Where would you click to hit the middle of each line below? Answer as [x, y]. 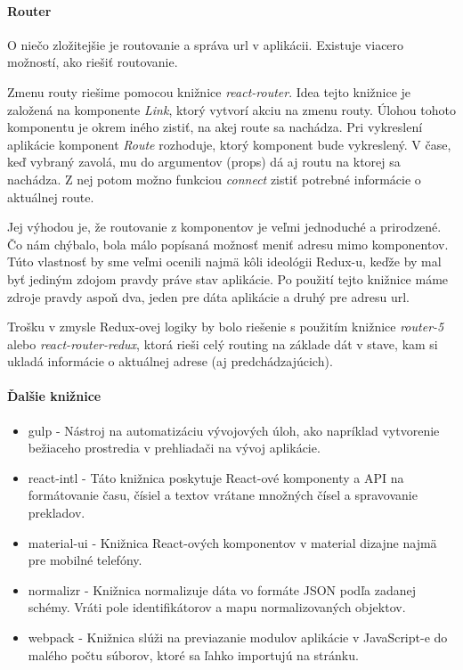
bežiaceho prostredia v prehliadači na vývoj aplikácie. [174, 448]
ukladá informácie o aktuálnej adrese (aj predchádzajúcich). [170, 361]
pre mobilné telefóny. [85, 560]
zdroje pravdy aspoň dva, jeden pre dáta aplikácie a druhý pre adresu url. [208, 296]
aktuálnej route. [51, 196]
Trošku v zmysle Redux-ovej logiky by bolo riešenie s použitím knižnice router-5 [226, 327]
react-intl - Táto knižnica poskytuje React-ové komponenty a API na [216, 477]
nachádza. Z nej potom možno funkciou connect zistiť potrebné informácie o [214, 179]
